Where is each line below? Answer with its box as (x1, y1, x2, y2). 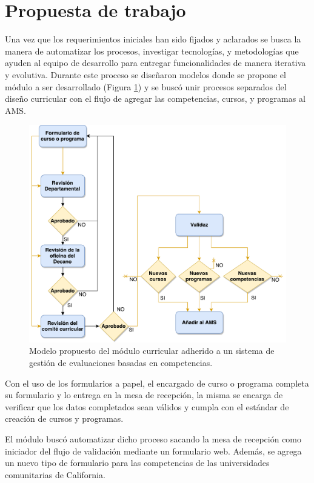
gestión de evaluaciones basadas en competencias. (29, 356, 213, 368)
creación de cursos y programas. (5, 412, 124, 425)
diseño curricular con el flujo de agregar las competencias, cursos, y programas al (5, 92, 306, 105)
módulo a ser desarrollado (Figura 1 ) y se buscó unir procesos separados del (5, 80, 287, 93)
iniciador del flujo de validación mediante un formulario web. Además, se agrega (5, 444, 302, 457)
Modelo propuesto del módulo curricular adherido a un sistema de (29, 344, 275, 357)
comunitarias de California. (5, 468, 105, 481)
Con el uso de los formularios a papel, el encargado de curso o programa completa (5, 376, 309, 389)
